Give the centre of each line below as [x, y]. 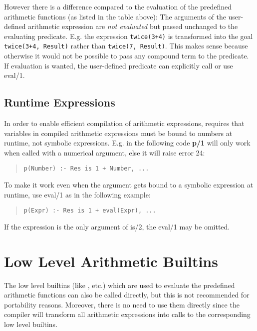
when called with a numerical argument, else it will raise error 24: [105, 152]
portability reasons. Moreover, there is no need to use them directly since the [122, 304]
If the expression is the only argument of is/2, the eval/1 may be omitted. [117, 226]
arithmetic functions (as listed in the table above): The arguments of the [115, 16]
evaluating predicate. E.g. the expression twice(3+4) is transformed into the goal [128, 36]
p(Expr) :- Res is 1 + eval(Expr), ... [90, 211]
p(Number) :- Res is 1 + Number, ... [86, 169]
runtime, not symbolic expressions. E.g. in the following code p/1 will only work [127, 143]
